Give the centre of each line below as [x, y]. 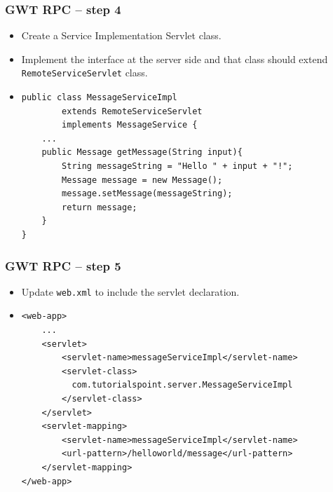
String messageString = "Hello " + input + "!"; [177, 166]
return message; [100, 207]
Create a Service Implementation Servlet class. [121, 35]
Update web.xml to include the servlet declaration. [130, 291]
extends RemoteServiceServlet [132, 111]
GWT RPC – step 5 [63, 265]
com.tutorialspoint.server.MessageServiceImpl [182, 385]
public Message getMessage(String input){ [142, 152]
